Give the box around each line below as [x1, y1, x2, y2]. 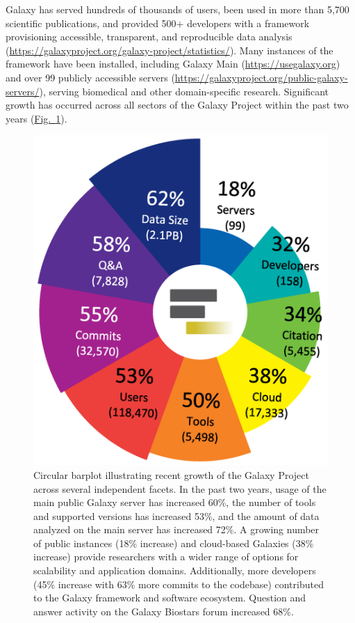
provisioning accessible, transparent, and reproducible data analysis [6, 29, 292, 44]
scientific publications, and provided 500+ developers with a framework [6, 15, 310, 30]
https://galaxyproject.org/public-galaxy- [174, 70, 348, 84]
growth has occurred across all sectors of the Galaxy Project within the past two [6, 97, 349, 112]
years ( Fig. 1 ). [6, 111, 67, 125]
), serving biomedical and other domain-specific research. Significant [39, 84, 329, 98]
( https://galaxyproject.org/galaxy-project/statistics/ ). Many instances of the [6, 42, 333, 57]
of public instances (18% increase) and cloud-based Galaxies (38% [33, 535, 314, 550]
